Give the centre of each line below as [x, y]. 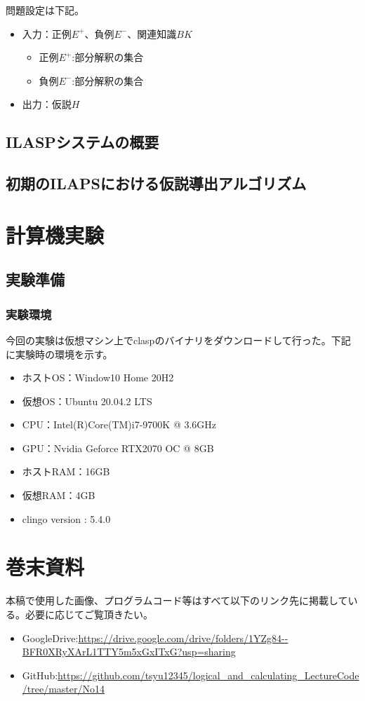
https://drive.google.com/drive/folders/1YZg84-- [183, 638]
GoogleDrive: [50, 638]
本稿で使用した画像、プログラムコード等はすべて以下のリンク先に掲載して [177, 600]
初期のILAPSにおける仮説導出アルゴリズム [156, 183]
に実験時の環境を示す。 [59, 354]
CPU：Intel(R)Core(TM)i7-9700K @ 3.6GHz [119, 424]
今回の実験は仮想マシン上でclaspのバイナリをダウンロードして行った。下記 [178, 340]
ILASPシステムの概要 [82, 142]
